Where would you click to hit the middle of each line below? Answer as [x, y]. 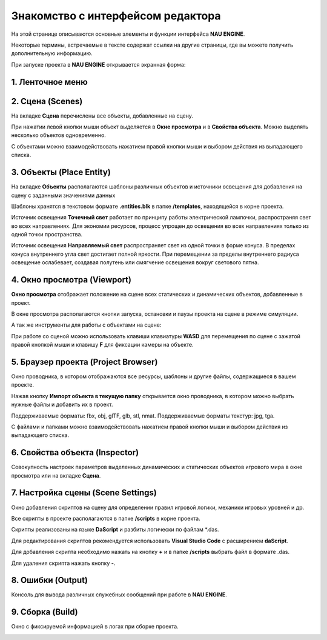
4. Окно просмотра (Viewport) [71, 280]
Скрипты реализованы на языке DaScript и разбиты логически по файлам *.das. [115, 530]
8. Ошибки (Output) [49, 580]
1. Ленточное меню [49, 82]
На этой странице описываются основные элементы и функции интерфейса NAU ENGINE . [128, 34]
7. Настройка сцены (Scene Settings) [84, 493]
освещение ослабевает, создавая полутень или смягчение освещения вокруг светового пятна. [135, 262]
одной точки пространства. [47, 235]
